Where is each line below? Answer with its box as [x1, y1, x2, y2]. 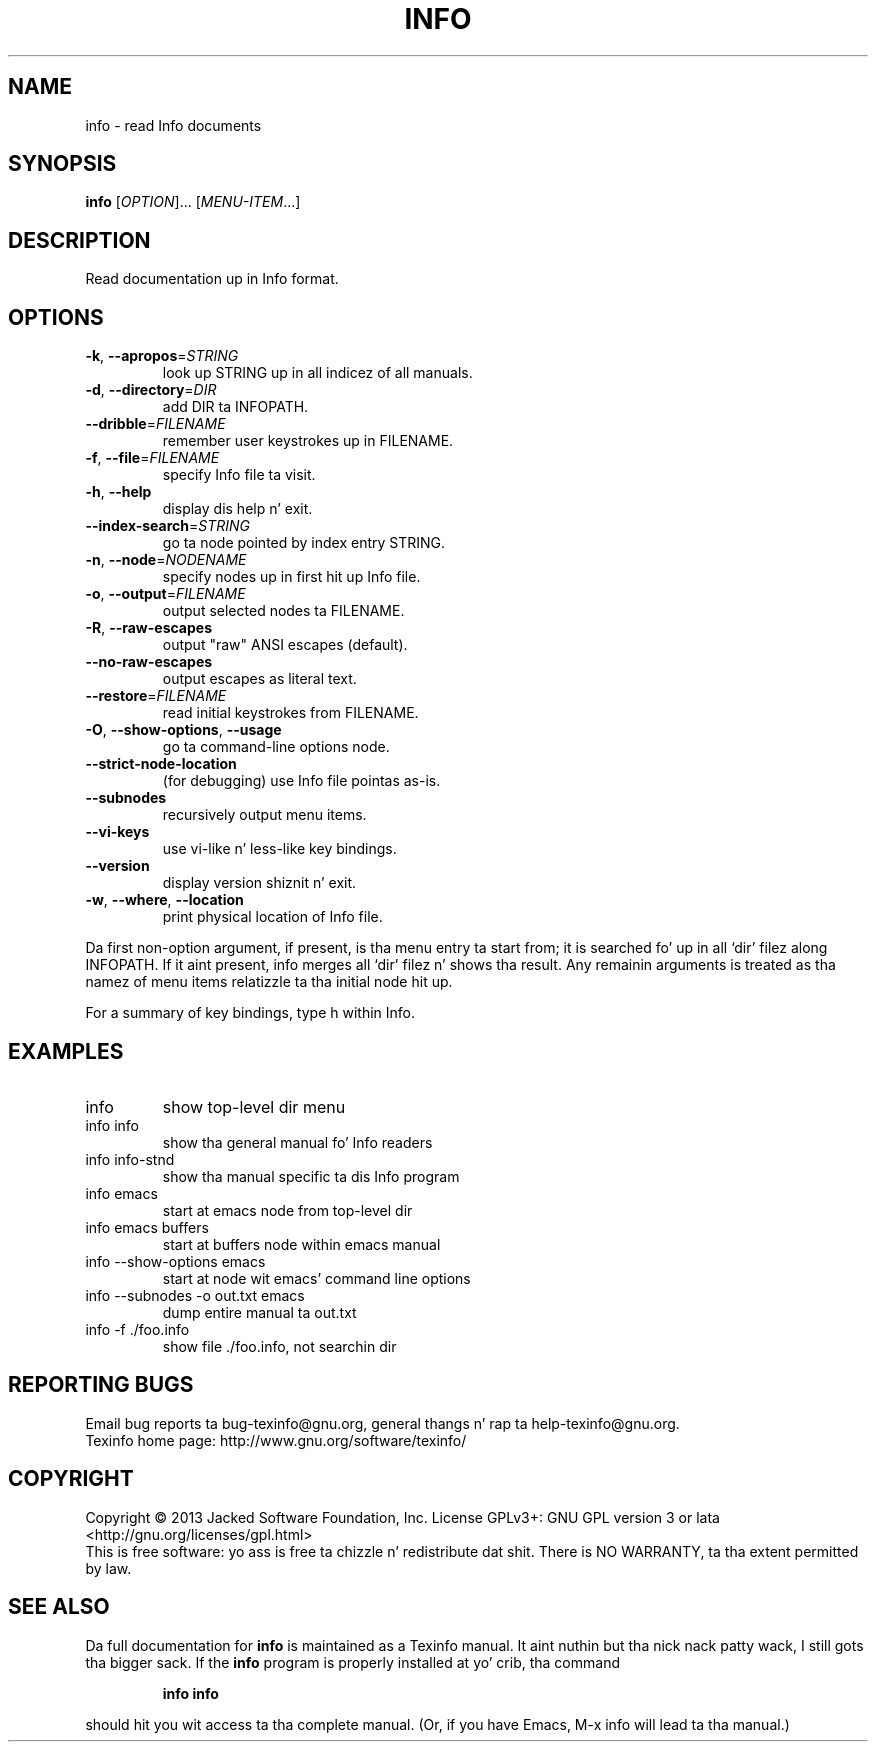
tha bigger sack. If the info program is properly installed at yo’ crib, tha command [85, 1653, 620, 1671]
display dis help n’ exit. [162, 500, 313, 518]
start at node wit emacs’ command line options [162, 1269, 471, 1287]
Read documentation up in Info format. [85, 270, 339, 288]
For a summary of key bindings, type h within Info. [85, 1004, 415, 1022]
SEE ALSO [8, 1594, 110, 1620]
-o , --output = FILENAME [85, 585, 246, 603]
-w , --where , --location [85, 891, 244, 909]
